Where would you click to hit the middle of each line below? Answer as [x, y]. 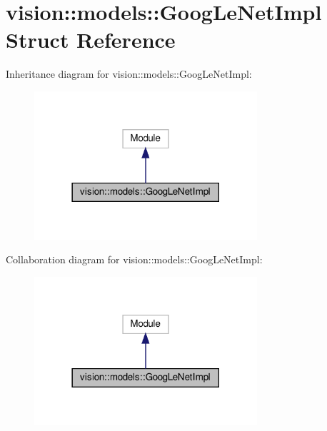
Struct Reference [91, 40]
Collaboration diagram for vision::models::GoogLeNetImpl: [134, 259]
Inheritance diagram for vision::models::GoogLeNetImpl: [129, 74]
